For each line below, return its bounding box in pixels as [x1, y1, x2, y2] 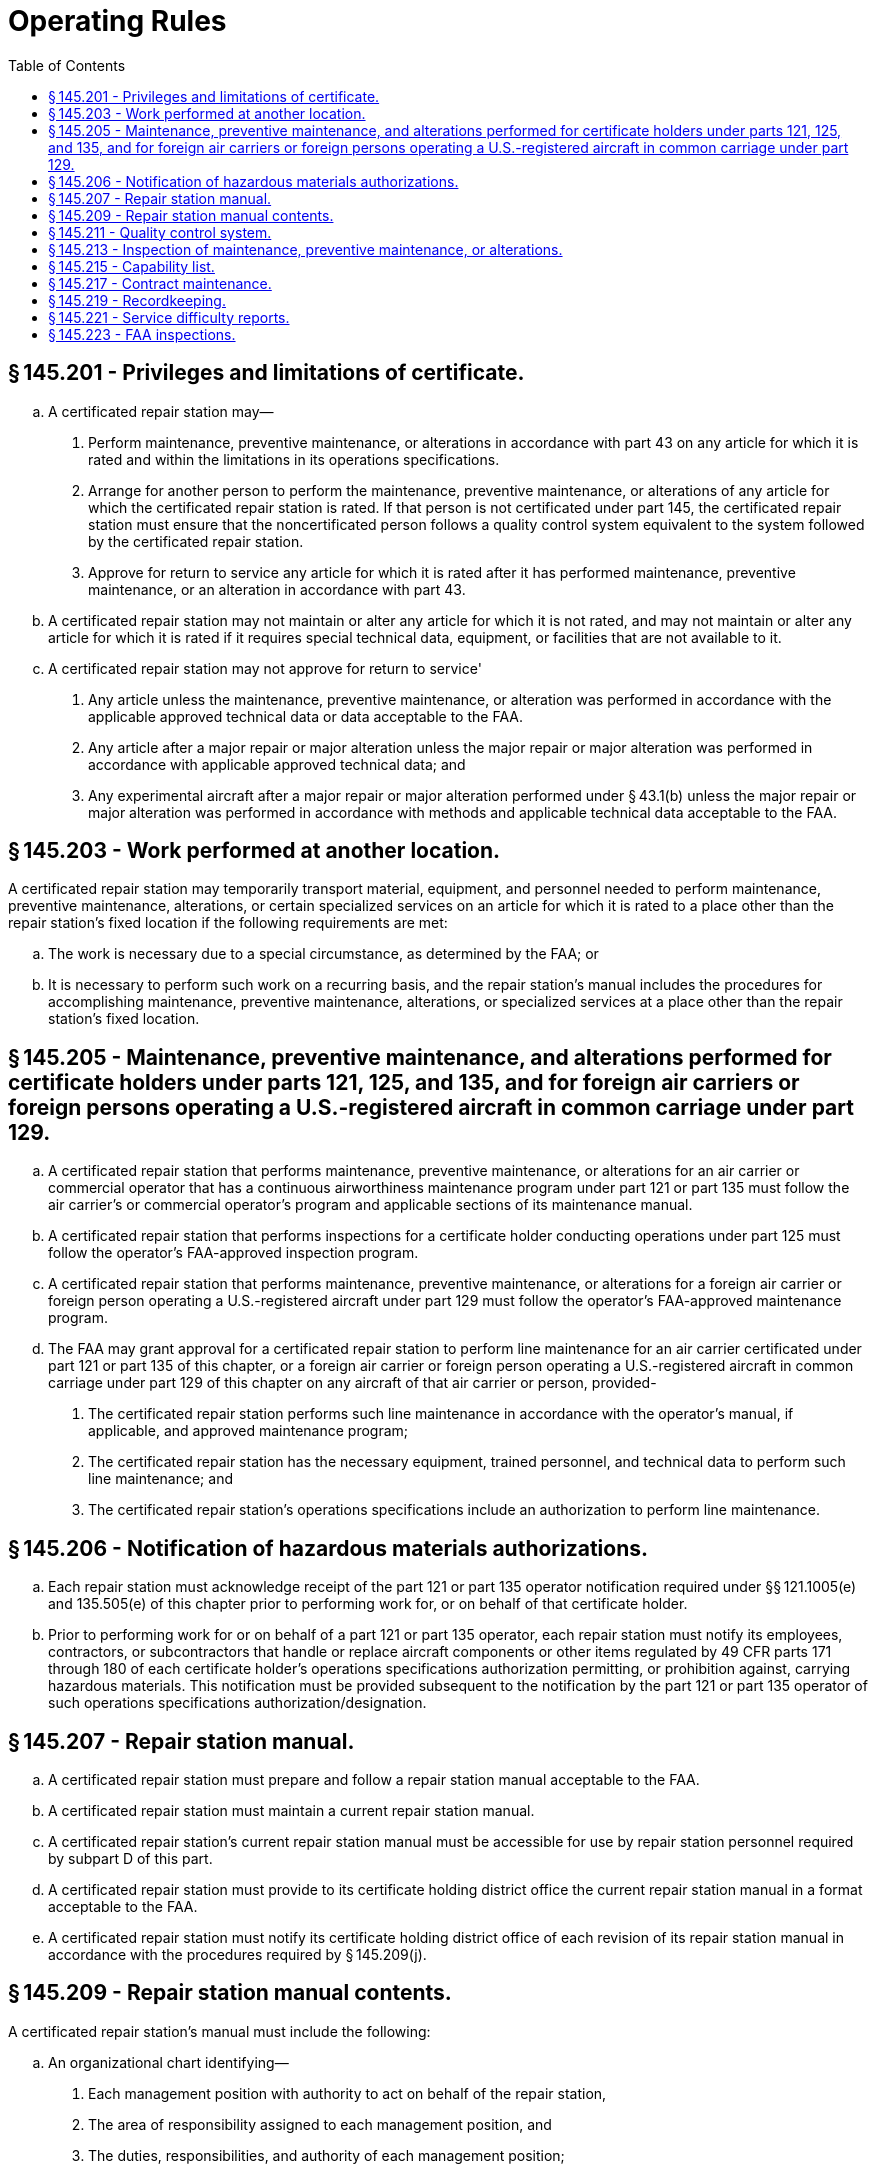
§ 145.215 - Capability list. [48, 257, 215, 275]
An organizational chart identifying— [48, 2053, 289, 2071]
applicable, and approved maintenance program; [88, 1422, 409, 1440]
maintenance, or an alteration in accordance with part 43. [88, 580, 466, 598]
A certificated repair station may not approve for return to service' [48, 659, 482, 677]
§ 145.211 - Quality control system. [48, 223, 272, 241]
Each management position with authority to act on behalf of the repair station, [88, 2084, 607, 2102]
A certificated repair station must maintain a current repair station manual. [48, 1801, 535, 1819]
